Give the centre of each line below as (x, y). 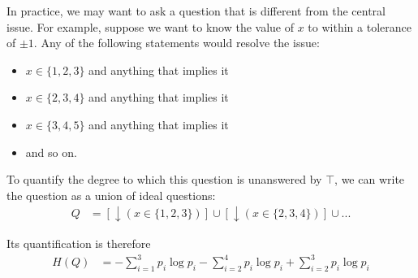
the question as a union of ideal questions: (111, 195)
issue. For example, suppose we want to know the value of (151, 26)
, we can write (370, 179)
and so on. (51, 152)
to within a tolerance (360, 26)
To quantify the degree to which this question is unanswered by (164, 179)
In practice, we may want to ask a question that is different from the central (196, 11)
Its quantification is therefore (79, 243)
